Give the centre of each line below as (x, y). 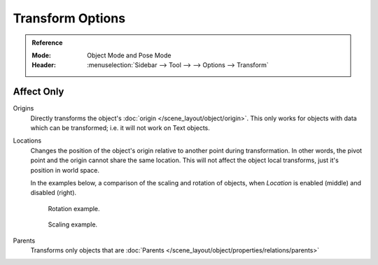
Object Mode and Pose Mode (129, 55)
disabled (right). (54, 193)
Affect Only (38, 92)
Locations (27, 141)
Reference (47, 43)
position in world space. (65, 170)
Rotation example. (74, 208)
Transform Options (69, 18)
